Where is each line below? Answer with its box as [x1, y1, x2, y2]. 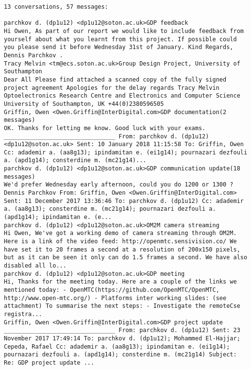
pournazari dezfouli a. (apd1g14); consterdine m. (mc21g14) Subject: [4, 351, 237, 358]
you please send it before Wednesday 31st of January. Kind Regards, [4, 44, 234, 51]
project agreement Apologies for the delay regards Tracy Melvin [4, 84, 219, 91]
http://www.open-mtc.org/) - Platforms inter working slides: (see [4, 294, 227, 302]
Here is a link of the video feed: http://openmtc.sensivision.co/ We [4, 238, 237, 245]
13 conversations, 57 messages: [4, 3, 108, 10]
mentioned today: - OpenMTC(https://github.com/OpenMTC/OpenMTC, [4, 286, 219, 293]
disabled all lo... [4, 262, 67, 269]
